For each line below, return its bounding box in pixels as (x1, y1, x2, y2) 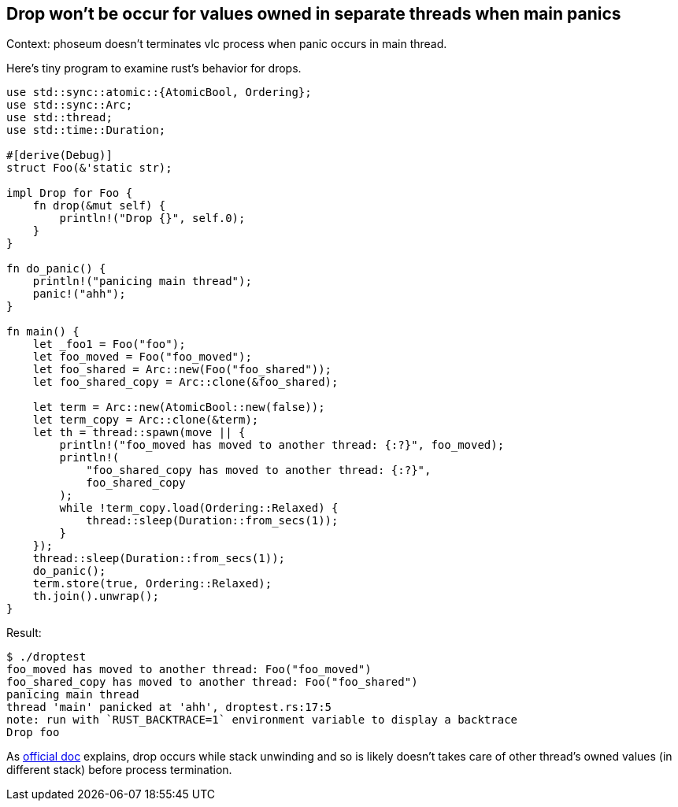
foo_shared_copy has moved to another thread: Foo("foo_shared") (6, 676, 418, 689)
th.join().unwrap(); (32, 590, 159, 603)
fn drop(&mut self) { (32, 199, 166, 213)
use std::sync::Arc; (6, 98, 133, 112)
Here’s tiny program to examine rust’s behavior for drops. (6, 61, 302, 76)
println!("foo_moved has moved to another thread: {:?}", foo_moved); (59, 439, 505, 452)
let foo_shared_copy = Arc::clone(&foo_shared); (32, 376, 339, 389)
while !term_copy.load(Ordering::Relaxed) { (59, 502, 339, 515)
